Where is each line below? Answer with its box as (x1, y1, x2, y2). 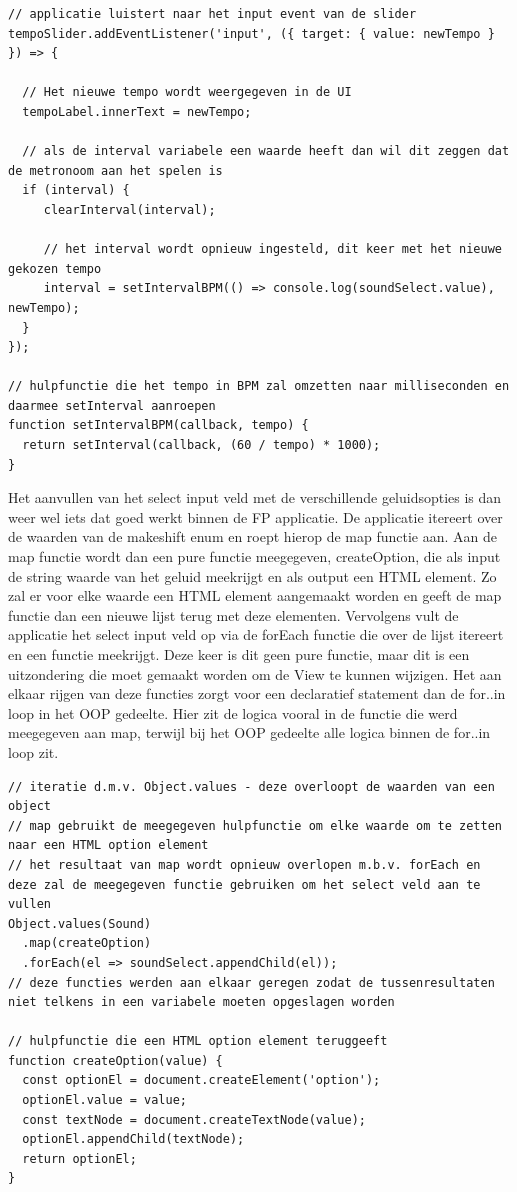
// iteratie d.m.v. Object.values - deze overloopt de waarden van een (8, 779, 495, 794)
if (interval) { (22, 183, 130, 198)
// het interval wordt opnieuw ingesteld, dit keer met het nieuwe (43, 242, 502, 257)
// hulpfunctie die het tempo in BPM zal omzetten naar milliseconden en (8, 379, 510, 394)
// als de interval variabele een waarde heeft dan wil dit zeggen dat (22, 144, 510, 159)
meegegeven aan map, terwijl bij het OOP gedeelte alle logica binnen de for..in (8, 722, 491, 743)
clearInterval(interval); (43, 202, 216, 217)
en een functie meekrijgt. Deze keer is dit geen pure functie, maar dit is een (8, 644, 470, 664)
